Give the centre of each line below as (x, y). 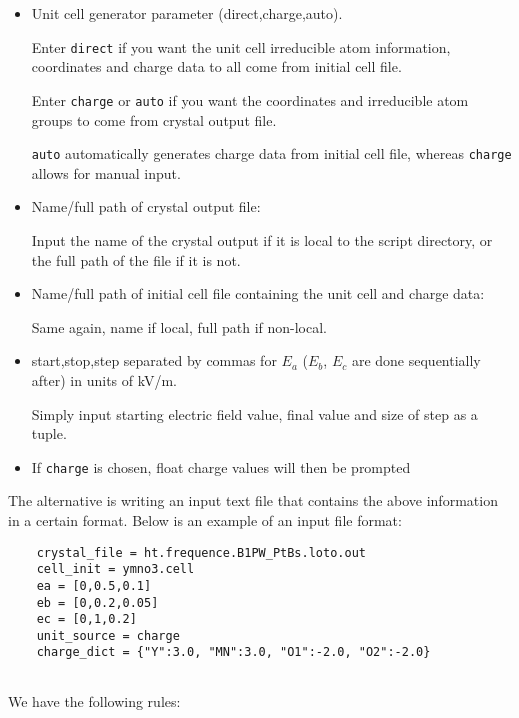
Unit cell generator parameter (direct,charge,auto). (187, 13)
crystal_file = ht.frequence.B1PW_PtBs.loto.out (201, 552)
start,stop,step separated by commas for (154, 360)
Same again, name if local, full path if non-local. (179, 326)
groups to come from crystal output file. (154, 119)
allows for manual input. (106, 172)
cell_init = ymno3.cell (115, 569)
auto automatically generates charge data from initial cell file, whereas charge (271, 153)
